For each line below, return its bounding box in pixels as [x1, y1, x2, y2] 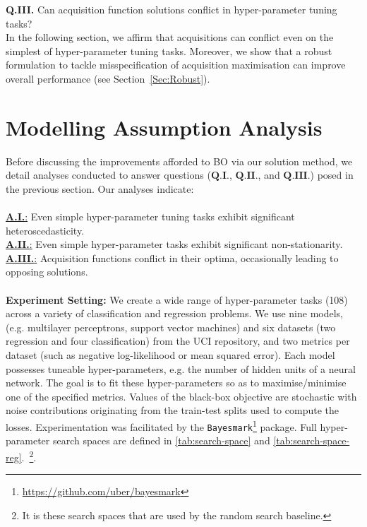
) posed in [310, 167, 354, 182]
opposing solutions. [6, 264, 88, 279]
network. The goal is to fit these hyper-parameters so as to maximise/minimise [6, 375, 347, 390]
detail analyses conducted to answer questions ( [6, 167, 211, 182]
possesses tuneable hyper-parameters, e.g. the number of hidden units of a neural [6, 361, 356, 376]
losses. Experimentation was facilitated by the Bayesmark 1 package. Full [6, 417, 317, 434]
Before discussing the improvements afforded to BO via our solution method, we [6, 153, 353, 168]
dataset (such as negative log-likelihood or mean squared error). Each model [6, 348, 335, 362]
